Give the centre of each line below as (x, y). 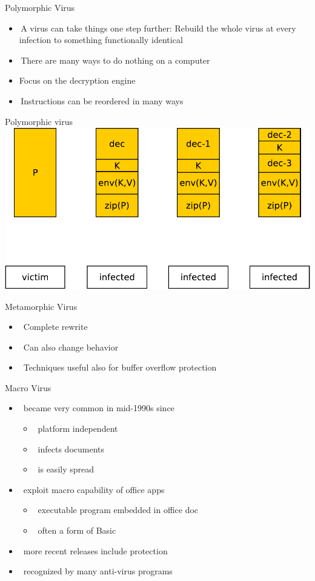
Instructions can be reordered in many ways (102, 100)
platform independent (78, 428)
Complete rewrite (55, 327)
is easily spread (66, 469)
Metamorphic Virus (41, 306)
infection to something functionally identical (101, 40)
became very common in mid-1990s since (99, 408)
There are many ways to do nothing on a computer (115, 60)
